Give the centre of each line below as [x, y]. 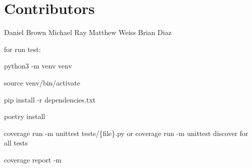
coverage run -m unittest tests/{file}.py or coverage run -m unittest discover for [126, 133]
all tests [16, 143]
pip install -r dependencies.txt [50, 99]
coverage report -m [33, 159]
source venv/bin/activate [42, 82]
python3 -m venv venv [38, 66]
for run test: [22, 49]
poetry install [25, 116]
